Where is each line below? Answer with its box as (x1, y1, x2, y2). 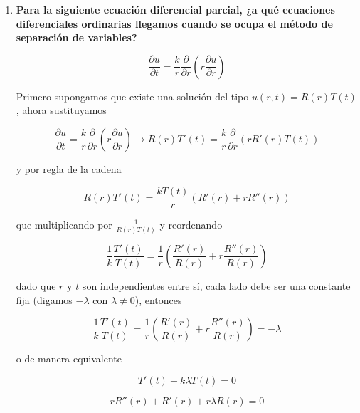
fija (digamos (16, 292, 73, 307)
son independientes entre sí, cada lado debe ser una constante (82, 278, 351, 293)
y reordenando (159, 216, 223, 231)
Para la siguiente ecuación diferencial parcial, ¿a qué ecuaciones (16, 2, 335, 16)
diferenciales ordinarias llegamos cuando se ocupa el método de (16, 16, 333, 31)
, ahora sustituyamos (16, 103, 107, 117)
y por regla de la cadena (16, 161, 122, 176)
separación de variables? (16, 30, 137, 45)
